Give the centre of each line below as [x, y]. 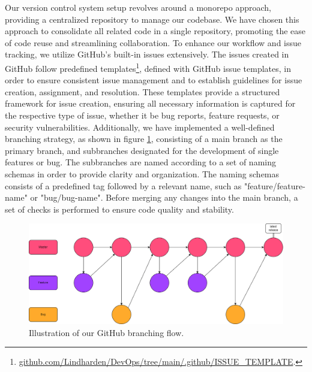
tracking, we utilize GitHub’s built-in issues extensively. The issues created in [147, 54]
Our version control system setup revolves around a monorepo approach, [138, 7]
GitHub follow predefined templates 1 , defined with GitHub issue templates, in [148, 67]
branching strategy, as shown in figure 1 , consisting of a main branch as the [144, 139]
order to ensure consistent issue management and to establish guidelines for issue [154, 80]
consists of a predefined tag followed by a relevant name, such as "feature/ [141, 185]
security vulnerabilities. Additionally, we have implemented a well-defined [140, 127]
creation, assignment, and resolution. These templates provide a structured [142, 91]
